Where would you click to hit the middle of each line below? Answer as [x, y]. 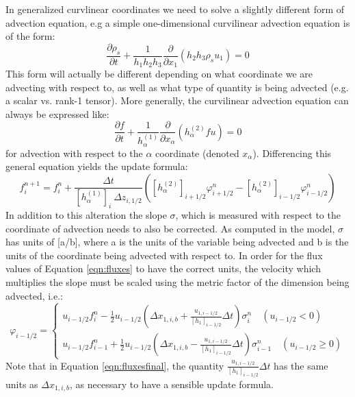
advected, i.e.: [34, 295]
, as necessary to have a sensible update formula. [172, 384]
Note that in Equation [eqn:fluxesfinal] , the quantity [115, 365]
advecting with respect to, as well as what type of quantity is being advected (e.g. [177, 87]
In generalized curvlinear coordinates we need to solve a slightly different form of [175, 9]
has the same [301, 365]
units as [22, 384]
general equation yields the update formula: [97, 166]
